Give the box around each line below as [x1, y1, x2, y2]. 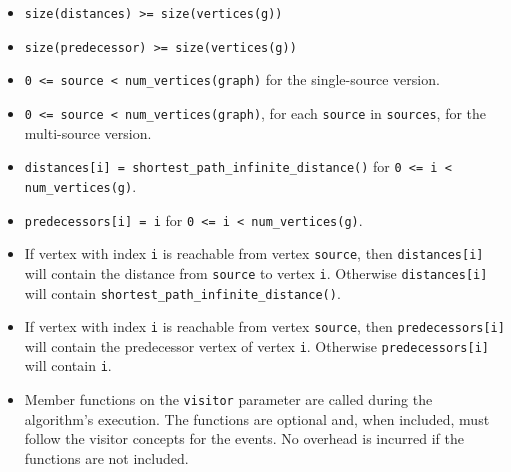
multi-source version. [24, 122, 152, 143]
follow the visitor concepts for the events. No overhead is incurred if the [24, 428, 464, 449]
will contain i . [24, 355, 112, 376]
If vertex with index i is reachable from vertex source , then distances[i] [24, 243, 484, 264]
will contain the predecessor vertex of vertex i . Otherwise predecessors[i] [24, 335, 489, 356]
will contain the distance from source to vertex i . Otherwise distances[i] [24, 262, 488, 283]
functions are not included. [24, 447, 189, 468]
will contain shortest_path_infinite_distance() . [24, 282, 341, 303]
